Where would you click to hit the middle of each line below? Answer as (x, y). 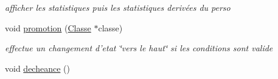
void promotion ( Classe (48, 27)
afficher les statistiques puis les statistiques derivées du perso (118, 7)
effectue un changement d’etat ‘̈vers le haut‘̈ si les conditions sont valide (139, 48)
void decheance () (37, 68)
